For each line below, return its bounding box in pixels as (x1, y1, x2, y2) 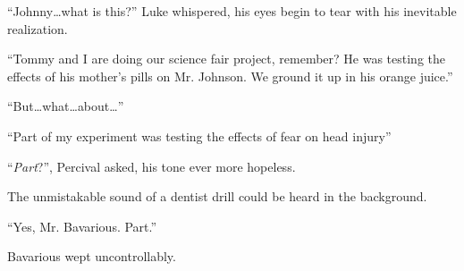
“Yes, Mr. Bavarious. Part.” (7, 216, 157, 235)
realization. (7, 19, 68, 38)
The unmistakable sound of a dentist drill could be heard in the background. (7, 187, 427, 206)
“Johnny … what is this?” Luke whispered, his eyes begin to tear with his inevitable (7, 2, 457, 20)
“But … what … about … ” (7, 97, 124, 115)
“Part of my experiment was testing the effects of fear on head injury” (7, 126, 392, 145)
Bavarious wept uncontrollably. (7, 247, 176, 266)
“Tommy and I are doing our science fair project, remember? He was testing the (7, 49, 446, 68)
